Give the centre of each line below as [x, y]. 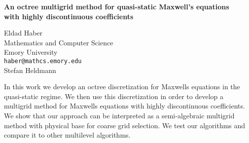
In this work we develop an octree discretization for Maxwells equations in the [122, 87]
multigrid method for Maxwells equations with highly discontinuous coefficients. [124, 106]
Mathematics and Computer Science [59, 42]
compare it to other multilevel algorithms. [67, 135]
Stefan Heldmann [30, 70]
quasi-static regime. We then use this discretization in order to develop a [114, 96]
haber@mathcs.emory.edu [43, 61]
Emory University [31, 52]
